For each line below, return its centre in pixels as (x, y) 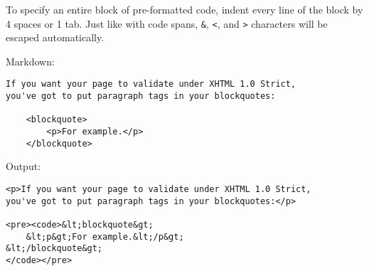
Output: (23, 166)
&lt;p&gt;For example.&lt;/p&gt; (105, 237)
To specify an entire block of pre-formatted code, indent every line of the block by (184, 9)
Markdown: (30, 61)
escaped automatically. (55, 37)
